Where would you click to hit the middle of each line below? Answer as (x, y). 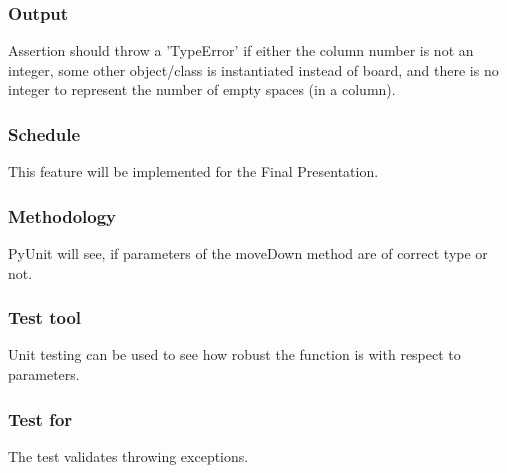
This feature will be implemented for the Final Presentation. (193, 171)
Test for (40, 418)
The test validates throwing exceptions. (128, 455)
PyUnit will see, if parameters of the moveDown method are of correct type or (248, 253)
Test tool (45, 317)
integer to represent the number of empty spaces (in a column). (202, 89)
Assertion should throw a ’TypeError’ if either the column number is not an (241, 50)
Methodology (62, 215)
